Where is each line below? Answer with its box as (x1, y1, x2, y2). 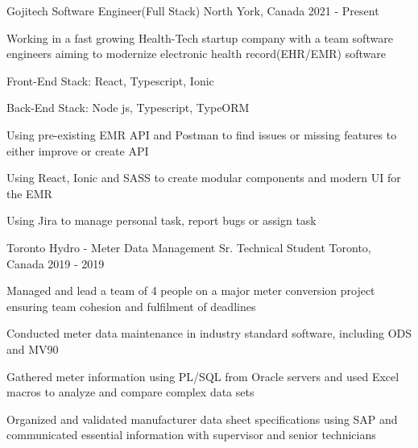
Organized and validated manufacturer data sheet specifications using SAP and (6, 410, 398, 427)
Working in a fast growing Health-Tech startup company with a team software (6, 29, 393, 46)
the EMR (6, 185, 52, 201)
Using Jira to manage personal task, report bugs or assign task (6, 212, 317, 229)
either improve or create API (6, 142, 149, 159)
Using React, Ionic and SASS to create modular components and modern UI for (6, 169, 401, 186)
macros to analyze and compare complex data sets (6, 384, 255, 400)
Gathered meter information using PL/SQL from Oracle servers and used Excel (6, 367, 399, 384)
